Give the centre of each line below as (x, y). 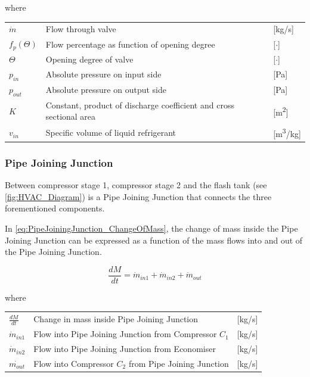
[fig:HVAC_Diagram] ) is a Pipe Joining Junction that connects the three (138, 196)
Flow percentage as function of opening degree (130, 44)
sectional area (71, 116)
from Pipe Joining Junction (179, 363)
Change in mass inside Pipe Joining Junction (116, 319)
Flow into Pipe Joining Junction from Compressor (125, 334)
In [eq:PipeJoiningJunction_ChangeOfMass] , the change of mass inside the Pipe (151, 228)
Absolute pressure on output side (106, 90)
